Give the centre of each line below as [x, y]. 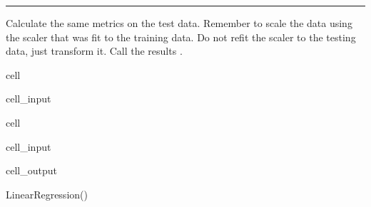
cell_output [31, 170]
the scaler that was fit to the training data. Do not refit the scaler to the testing [181, 37]
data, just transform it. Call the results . [94, 51]
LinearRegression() [47, 194]
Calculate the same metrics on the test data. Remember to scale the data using [179, 23]
